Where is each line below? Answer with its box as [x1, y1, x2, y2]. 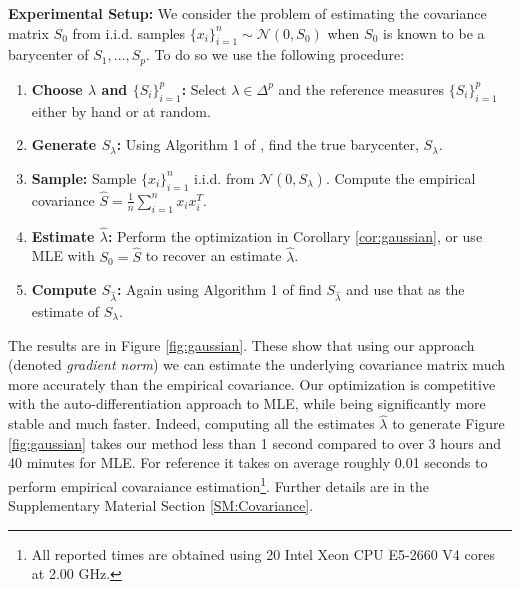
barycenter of [8, 44, 89, 65]
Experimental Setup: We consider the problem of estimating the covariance [8, 3, 487, 23]
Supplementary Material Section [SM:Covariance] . [8, 495, 314, 516]
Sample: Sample [31, 167, 137, 188]
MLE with [31, 245, 95, 266]
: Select [181, 78, 227, 99]
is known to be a [383, 22, 485, 43]
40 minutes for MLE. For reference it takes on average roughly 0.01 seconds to [8, 452, 488, 473]
